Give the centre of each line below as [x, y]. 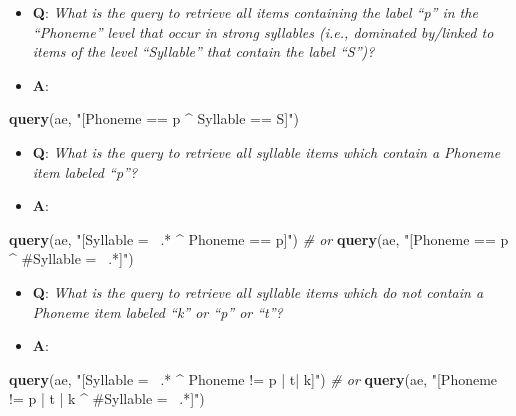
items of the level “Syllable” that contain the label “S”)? [203, 51]
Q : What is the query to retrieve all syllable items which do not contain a [258, 291]
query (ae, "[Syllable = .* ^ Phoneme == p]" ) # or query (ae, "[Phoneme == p [259, 238]
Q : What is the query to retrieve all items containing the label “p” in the [255, 12]
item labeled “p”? [85, 171]
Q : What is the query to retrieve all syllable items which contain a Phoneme [266, 151]
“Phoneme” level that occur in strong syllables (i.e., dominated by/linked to [263, 31]
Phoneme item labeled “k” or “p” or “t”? [157, 311]
